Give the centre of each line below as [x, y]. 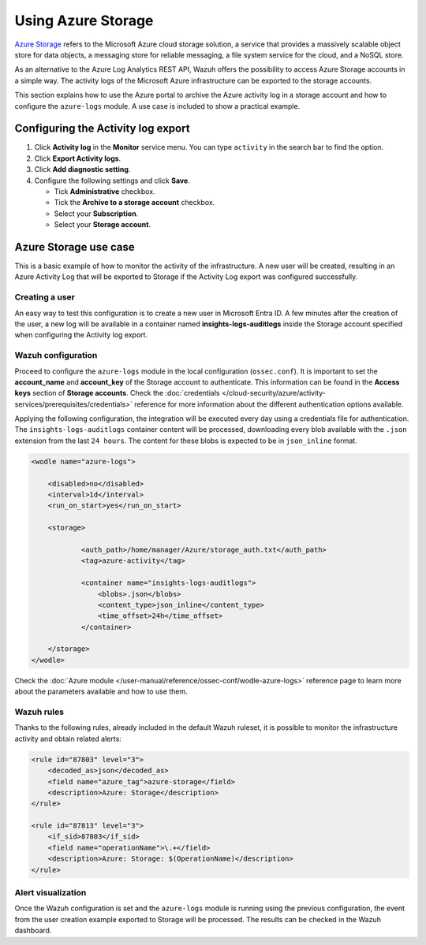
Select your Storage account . [103, 225]
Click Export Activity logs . [78, 158]
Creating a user [45, 297]
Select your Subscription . [96, 214]
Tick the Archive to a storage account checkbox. [135, 203]
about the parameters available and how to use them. [101, 692]
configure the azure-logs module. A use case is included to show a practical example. [157, 106]
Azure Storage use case [75, 247]
